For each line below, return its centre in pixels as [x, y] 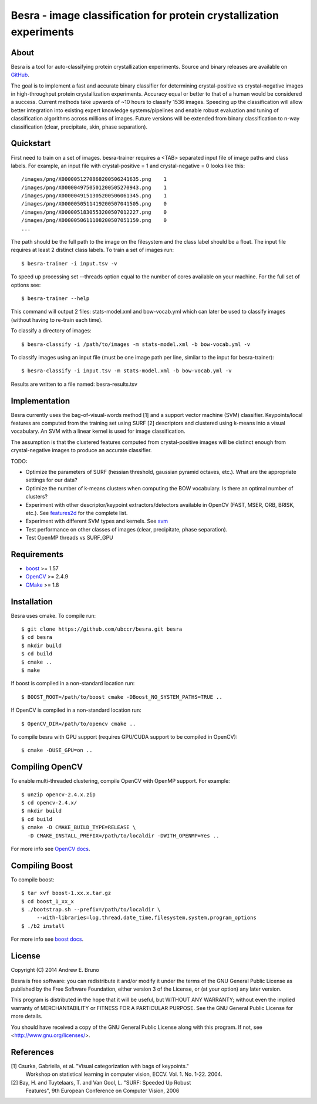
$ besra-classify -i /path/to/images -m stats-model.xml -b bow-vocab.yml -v [136, 344]
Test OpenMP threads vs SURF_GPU [70, 538]
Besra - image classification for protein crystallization [145, 15]
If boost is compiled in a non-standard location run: [73, 684]
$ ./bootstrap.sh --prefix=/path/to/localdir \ [91, 910]
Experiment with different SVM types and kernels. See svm [97, 521]
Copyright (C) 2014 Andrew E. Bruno [55, 970]
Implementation [41, 401]
